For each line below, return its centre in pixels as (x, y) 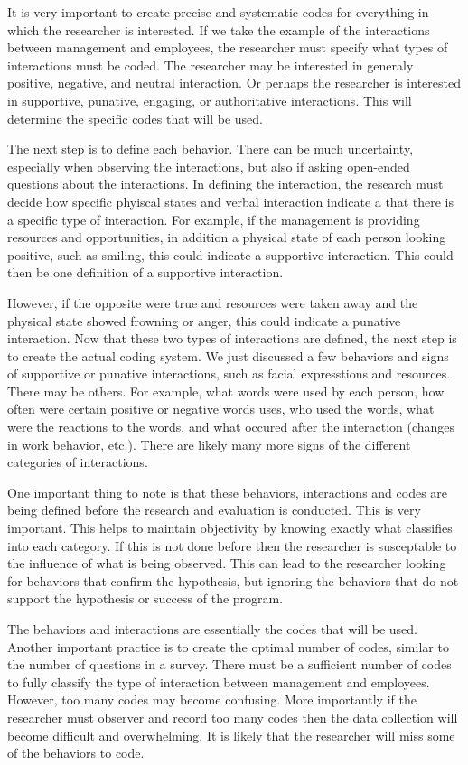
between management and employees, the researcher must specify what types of (228, 47)
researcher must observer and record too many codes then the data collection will (233, 717)
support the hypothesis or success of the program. (145, 598)
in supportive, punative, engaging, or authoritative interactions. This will (210, 100)
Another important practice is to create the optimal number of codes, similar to (228, 646)
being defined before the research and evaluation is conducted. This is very (214, 510)
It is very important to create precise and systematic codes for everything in (218, 12)
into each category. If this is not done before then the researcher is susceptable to (232, 545)
